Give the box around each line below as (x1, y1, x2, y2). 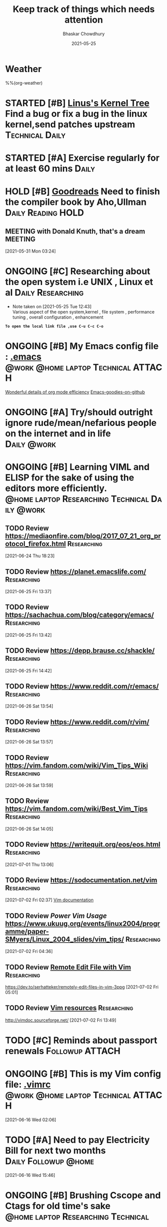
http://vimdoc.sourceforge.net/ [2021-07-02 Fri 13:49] (5, 1017, 117, 1023)
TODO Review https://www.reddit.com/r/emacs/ (5, 682, 159, 690)
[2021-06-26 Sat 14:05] (5, 826, 54, 832)
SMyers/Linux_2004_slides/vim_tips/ (5, 935, 125, 943)
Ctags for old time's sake (5, 1200, 111, 1212)
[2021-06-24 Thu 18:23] (5, 553, 55, 559)
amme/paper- (5, 927, 49, 935)
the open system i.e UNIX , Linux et (5, 277, 154, 288)
